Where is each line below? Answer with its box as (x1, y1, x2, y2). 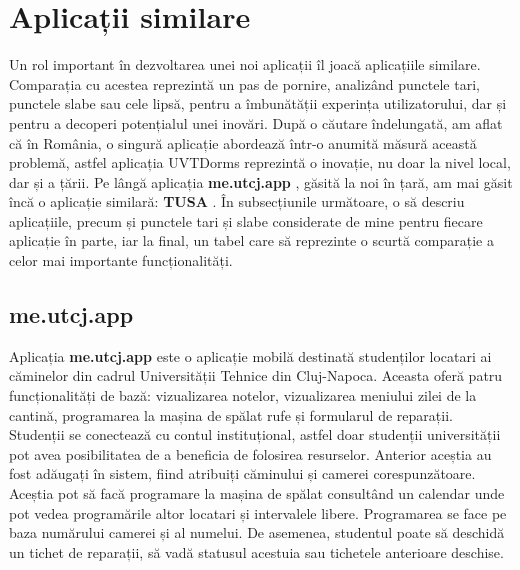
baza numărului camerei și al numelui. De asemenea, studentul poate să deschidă (9, 522, 505, 543)
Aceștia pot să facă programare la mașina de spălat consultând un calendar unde (9, 483, 505, 504)
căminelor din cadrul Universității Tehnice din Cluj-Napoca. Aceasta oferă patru (9, 365, 503, 386)
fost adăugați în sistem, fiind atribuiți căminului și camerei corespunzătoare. (9, 463, 476, 484)
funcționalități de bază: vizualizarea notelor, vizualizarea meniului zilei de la (9, 385, 477, 406)
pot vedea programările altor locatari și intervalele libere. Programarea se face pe (9, 502, 507, 523)
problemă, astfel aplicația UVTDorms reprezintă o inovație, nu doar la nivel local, (9, 152, 511, 173)
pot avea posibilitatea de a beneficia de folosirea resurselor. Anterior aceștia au (9, 443, 492, 464)
